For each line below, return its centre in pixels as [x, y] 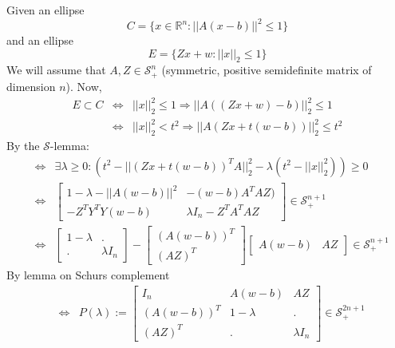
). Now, [84, 86]
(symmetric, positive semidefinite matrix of [267, 70]
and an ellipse [40, 40]
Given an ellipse [45, 10]
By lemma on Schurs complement [88, 275]
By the [23, 146]
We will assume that [56, 70]
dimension [31, 86]
